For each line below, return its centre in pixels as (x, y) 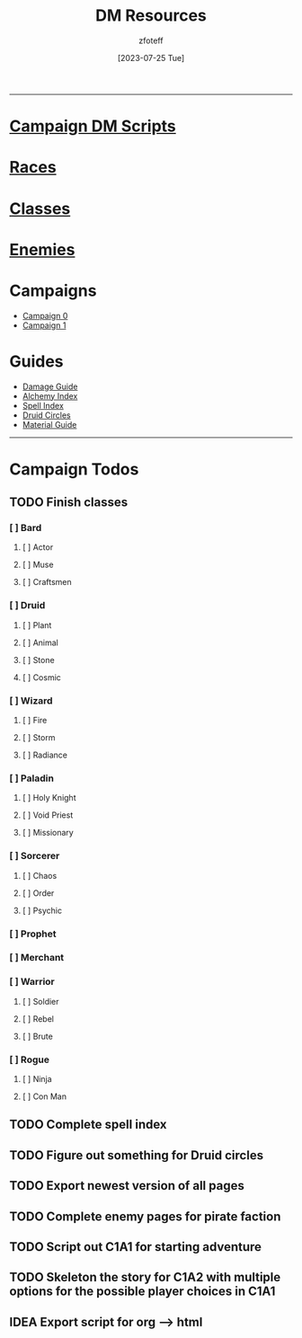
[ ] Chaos (40, 875)
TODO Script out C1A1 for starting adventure (136, 1247)
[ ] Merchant (37, 958)
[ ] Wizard (31, 700)
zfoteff (151, 40)
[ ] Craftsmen (47, 582)
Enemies (42, 249)
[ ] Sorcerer (35, 856)
